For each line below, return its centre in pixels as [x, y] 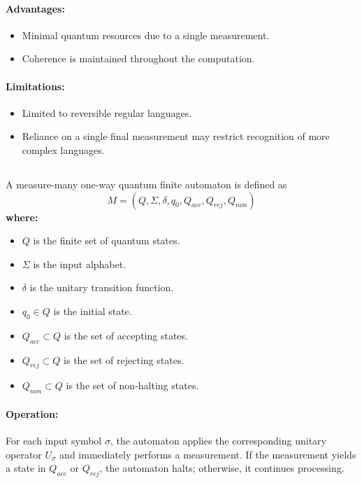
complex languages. [63, 149]
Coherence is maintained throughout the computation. [138, 58]
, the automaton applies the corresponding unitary [218, 440]
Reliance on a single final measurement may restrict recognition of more [176, 136]
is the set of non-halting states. [132, 385]
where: [22, 217]
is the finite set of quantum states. [107, 240]
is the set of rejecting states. [124, 359]
